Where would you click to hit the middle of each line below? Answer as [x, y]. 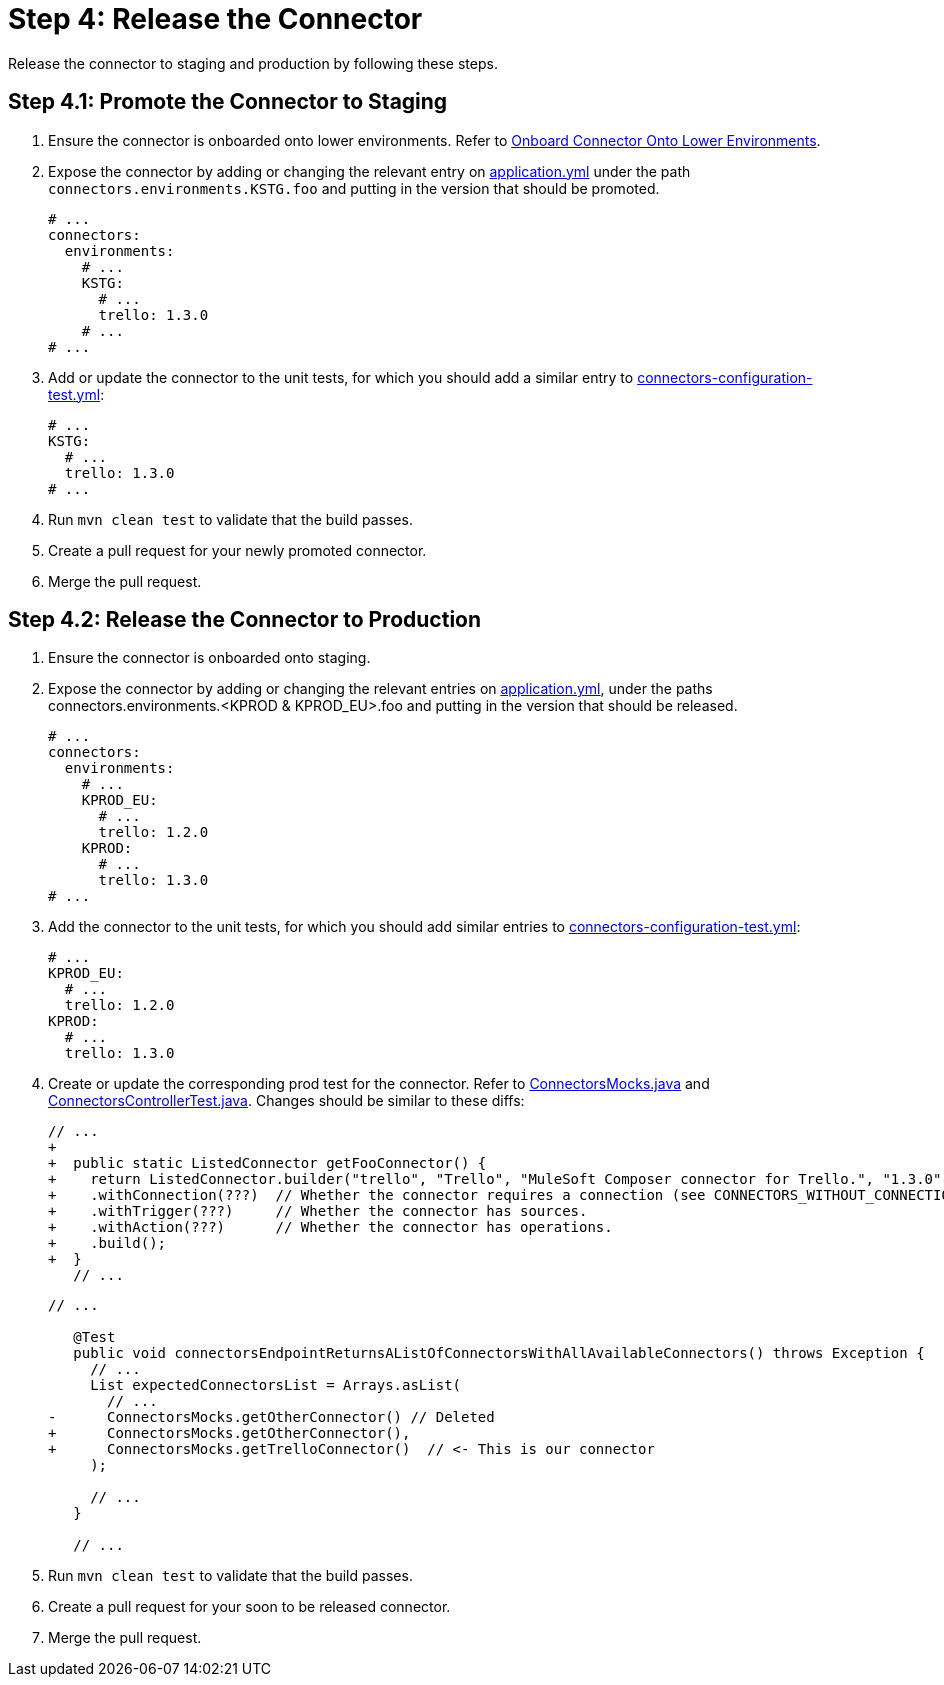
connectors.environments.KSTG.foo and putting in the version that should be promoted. [354, 188]
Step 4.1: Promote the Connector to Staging [228, 102]
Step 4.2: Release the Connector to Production [245, 620]
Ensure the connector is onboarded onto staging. [209, 658]
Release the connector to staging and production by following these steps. [253, 63]
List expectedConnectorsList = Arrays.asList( [276, 1385]
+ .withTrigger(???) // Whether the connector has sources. [318, 1211]
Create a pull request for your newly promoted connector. [237, 550]
